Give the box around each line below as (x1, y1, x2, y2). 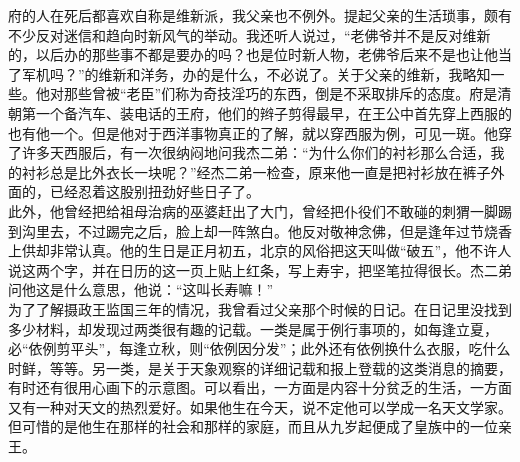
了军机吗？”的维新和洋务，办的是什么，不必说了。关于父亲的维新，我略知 (8, 63, 491, 84)
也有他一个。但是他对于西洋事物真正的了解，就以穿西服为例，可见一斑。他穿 (8, 122, 512, 143)
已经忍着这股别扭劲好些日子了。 (49, 181, 260, 202)
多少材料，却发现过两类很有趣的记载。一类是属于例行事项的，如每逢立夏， (8, 318, 498, 339)
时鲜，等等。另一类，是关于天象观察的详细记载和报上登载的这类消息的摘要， (8, 357, 512, 378)
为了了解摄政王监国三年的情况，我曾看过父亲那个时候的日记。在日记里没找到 (8, 298, 512, 319)
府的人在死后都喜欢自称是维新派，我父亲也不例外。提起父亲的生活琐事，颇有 (8, 5, 512, 25)
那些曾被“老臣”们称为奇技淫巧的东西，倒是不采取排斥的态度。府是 (63, 83, 498, 104)
